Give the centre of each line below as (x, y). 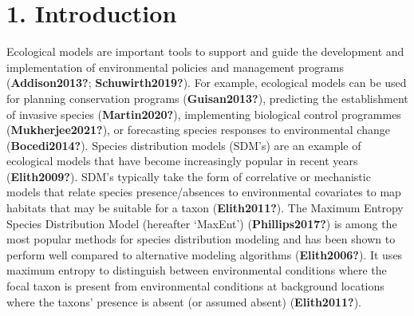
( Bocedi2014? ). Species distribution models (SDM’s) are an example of (184, 145)
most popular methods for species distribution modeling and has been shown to (201, 239)
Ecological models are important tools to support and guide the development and (205, 51)
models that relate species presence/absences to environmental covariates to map (204, 192)
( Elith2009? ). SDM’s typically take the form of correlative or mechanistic (189, 176)
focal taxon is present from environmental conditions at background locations (195, 286)
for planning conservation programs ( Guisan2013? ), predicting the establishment (207, 98)
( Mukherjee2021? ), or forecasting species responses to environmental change (198, 130)
